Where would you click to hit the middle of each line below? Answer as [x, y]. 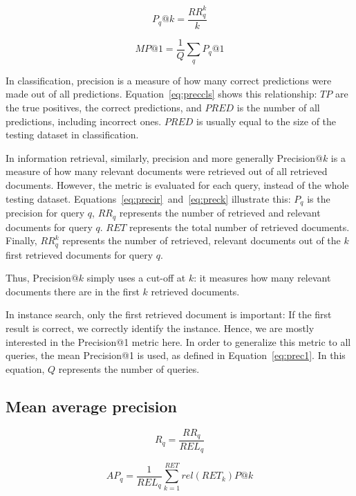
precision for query [45, 213]
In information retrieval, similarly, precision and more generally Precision [160, 157]
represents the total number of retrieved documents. [240, 227]
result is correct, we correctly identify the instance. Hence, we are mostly [160, 328]
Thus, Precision [38, 278]
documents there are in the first [73, 291]
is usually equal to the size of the [266, 121]
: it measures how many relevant [262, 278]
